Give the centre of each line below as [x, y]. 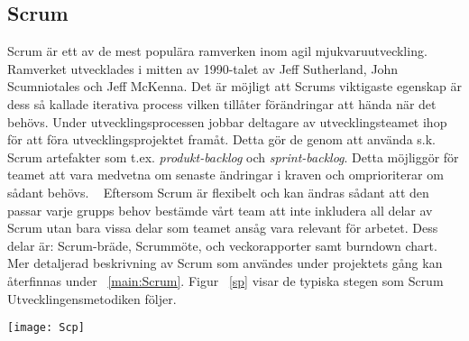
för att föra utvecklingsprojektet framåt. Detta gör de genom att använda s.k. [222, 139]
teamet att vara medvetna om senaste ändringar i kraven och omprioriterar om [225, 175]
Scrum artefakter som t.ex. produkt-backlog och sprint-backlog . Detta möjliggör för [233, 157]
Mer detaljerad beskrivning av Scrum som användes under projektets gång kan [225, 263]
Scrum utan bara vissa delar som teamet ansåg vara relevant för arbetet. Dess [223, 228]
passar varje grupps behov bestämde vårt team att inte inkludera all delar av [220, 210]
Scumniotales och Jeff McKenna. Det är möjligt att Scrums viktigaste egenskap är [235, 86]
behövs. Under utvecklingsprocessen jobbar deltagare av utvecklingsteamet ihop [227, 121]
